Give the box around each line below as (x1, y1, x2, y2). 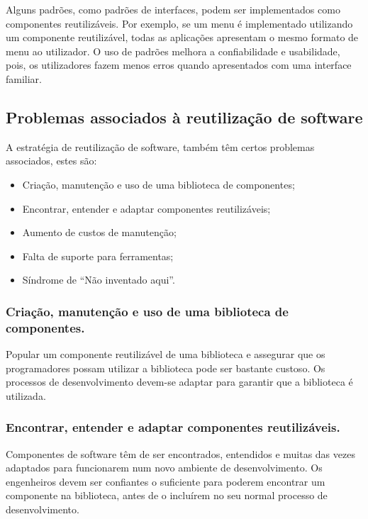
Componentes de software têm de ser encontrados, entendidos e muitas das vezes (6, 446, 355, 461)
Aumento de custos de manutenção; (22, 225, 177, 240)
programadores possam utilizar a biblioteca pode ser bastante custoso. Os (6, 360, 325, 375)
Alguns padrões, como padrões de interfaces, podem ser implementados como (6, 2, 340, 16)
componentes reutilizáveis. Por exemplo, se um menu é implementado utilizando (6, 16, 353, 30)
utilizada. (6, 388, 46, 403)
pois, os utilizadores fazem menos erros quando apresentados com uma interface (6, 57, 352, 72)
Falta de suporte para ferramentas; (22, 248, 174, 263)
